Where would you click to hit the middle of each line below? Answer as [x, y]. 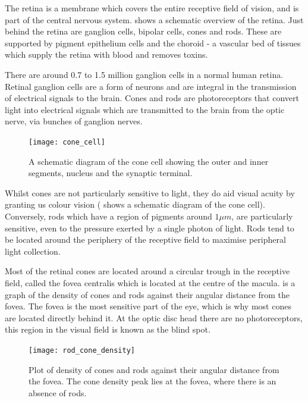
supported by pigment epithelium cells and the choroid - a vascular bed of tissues [153, 43]
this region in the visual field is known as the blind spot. [108, 329]
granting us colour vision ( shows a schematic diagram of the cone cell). [135, 204]
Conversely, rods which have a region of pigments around [109, 216]
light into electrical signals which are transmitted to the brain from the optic [145, 109]
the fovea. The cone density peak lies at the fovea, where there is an [153, 381]
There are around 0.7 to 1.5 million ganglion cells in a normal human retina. [144, 74]
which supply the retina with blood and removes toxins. [106, 54]
